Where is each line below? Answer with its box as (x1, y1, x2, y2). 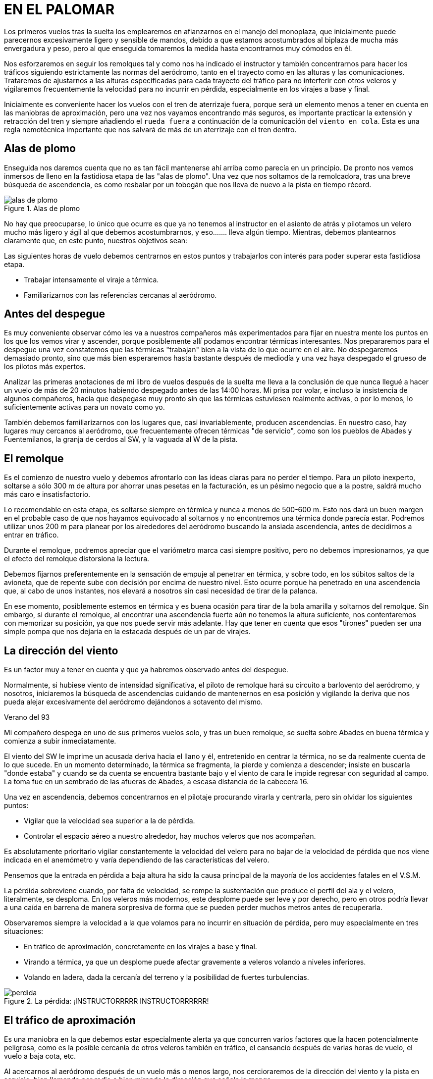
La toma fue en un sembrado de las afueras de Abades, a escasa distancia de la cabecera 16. (4, 777, 309, 786)
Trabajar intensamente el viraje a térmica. (24, 275, 159, 284)
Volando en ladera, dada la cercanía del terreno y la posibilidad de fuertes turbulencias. (24, 973, 309, 982)
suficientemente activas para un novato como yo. (4, 403, 165, 412)
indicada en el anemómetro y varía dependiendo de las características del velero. (4, 856, 270, 864)
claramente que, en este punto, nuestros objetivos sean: (4, 236, 188, 245)
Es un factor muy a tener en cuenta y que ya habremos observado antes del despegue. (4, 665, 288, 674)
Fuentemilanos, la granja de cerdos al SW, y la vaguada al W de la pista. (4, 435, 238, 444)
